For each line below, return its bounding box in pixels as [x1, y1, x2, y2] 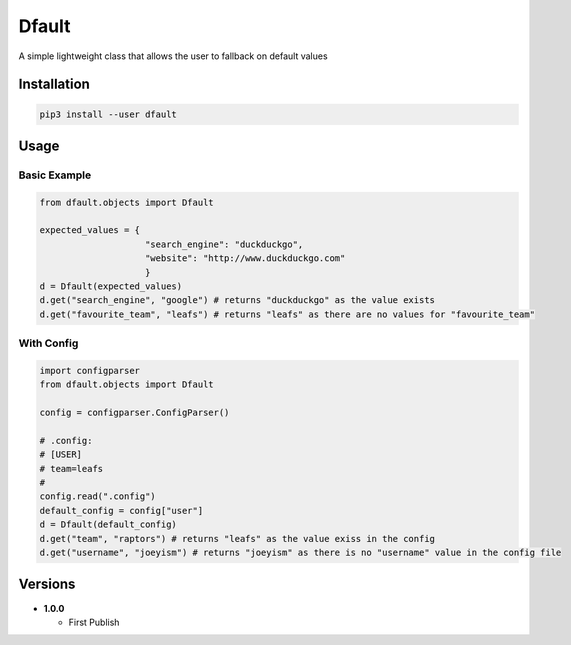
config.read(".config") [39, 491, 157, 502]
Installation [18, 76, 90, 93]
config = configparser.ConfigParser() [39, 407, 230, 419]
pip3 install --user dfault [39, 108, 177, 120]
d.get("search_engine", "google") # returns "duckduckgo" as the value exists [39, 295, 435, 306]
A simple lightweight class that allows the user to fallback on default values [18, 50, 329, 62]
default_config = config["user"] [39, 505, 204, 516]
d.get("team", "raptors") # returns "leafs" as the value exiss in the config [39, 533, 435, 544]
